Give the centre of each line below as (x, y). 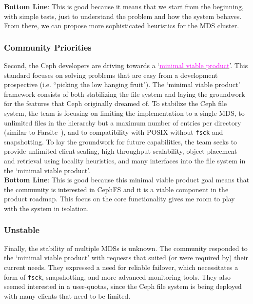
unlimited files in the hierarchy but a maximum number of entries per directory (123, 122)
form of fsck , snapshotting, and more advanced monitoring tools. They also (117, 277)
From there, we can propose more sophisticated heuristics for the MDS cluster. (122, 26)
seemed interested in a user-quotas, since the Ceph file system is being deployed (123, 286)
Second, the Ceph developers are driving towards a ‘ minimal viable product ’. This (126, 65)
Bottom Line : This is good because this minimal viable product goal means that (127, 180)
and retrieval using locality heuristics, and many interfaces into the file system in (125, 161)
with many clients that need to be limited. (67, 295)
